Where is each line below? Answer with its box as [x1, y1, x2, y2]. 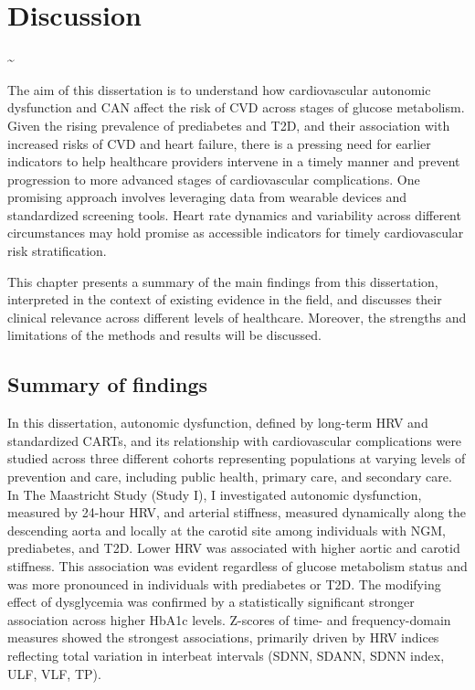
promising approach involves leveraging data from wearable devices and [7, 187, 407, 207]
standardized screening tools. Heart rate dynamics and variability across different [7, 205, 461, 224]
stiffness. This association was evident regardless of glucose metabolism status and [7, 556, 468, 575]
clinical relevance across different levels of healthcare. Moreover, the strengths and [7, 307, 467, 326]
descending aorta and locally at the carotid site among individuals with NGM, [7, 520, 446, 539]
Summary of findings [7, 370, 208, 398]
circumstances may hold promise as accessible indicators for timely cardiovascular [7, 223, 464, 242]
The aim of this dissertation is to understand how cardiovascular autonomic [7, 80, 431, 99]
